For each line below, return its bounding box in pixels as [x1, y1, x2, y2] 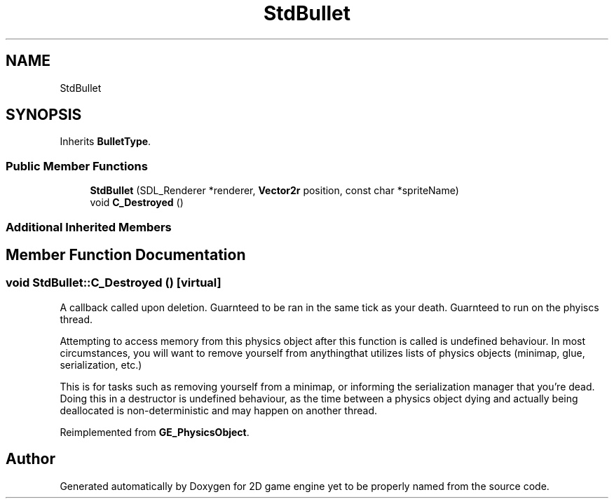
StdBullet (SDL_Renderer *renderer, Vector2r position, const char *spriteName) [90, 184, 459, 197]
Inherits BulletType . [60, 135, 151, 148]
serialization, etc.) [60, 358, 142, 371]
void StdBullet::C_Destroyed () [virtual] [6, 275, 221, 290]
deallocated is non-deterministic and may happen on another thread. [60, 404, 377, 416]
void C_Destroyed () [90, 196, 184, 209]
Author [6, 450, 55, 468]
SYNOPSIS [6, 106, 82, 124]
